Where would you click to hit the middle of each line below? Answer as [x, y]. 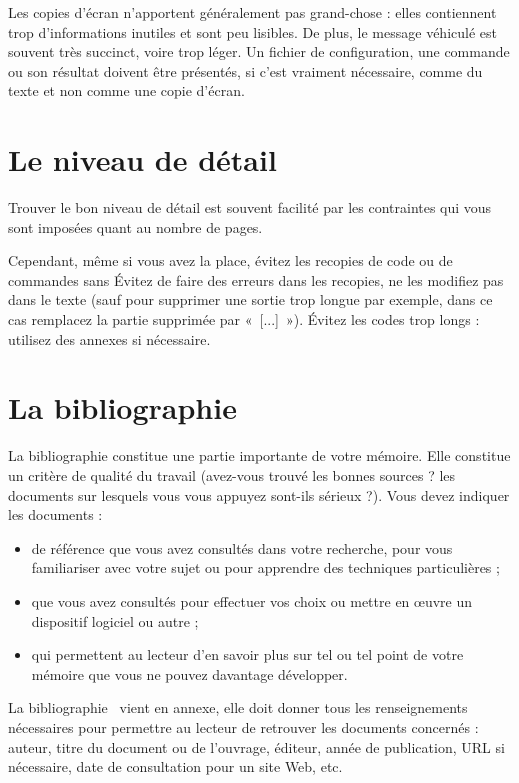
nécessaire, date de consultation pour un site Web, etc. [175, 766]
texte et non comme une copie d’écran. [126, 90]
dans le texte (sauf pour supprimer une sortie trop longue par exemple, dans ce [250, 299]
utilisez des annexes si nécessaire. [109, 338]
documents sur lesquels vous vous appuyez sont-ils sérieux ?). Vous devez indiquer [259, 494]
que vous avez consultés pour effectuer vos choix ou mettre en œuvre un [252, 600]
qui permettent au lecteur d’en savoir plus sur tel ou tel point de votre [247, 654]
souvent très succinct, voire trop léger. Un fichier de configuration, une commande [259, 51]
